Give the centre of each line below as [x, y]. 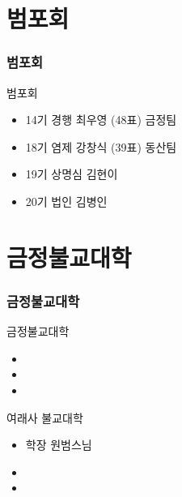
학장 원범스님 [59, 445]
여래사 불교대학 [45, 417]
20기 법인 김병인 [66, 201]
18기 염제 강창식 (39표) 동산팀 [101, 146]
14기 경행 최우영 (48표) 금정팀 [101, 120]
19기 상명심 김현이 [72, 174]
